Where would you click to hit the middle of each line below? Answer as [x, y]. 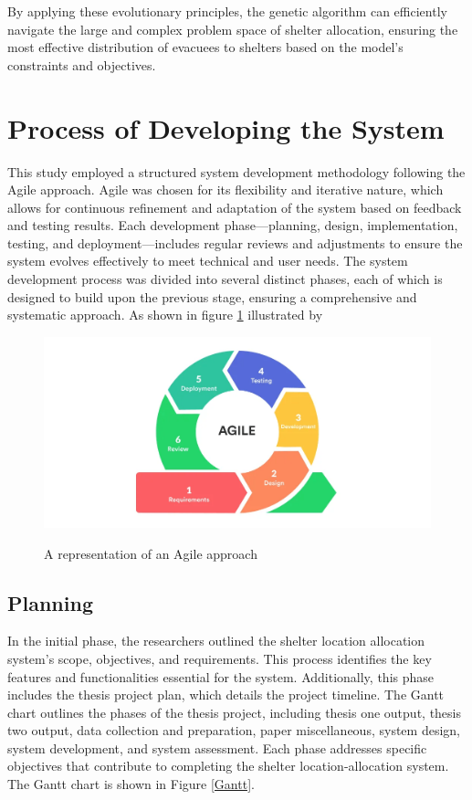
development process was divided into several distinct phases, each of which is [225, 279]
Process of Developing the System [226, 127]
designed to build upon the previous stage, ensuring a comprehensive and [212, 296]
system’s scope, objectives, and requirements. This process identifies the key [220, 658]
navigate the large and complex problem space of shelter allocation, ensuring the [233, 29]
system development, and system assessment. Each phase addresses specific [217, 747]
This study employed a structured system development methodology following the [236, 171]
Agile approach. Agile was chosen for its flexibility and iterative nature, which [226, 189]
